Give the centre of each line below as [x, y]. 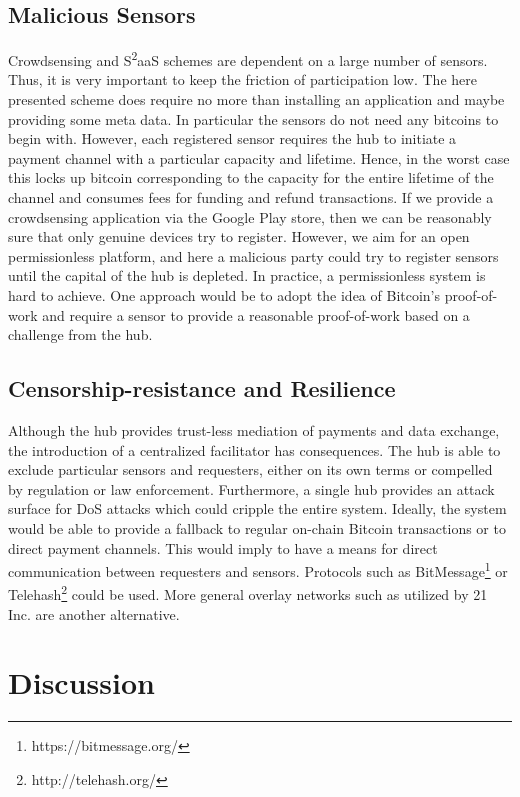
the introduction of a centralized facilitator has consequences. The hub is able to [254, 449]
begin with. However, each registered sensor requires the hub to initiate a [232, 138]
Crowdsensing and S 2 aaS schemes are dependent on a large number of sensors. [248, 58]
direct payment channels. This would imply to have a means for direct [223, 547]
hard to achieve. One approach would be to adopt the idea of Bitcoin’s [224, 294]
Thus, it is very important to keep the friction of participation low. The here [242, 79]
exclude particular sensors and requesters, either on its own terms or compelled [250, 469]
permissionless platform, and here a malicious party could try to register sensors [253, 255]
